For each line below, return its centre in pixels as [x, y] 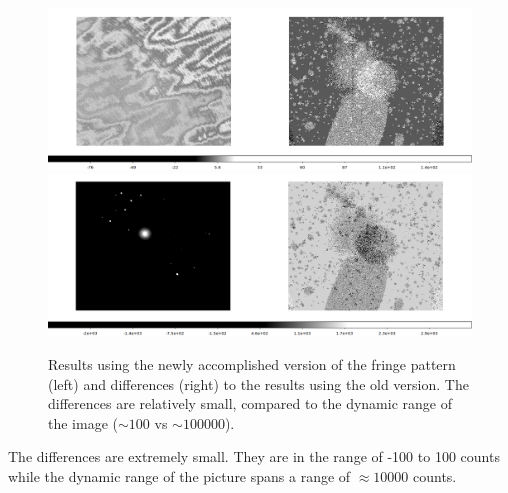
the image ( [83, 422]
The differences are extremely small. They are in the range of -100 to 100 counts [254, 456]
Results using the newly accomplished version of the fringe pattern [252, 363]
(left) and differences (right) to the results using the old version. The [258, 383]
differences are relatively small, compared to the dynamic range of [250, 403]
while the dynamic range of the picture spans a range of [179, 475]
